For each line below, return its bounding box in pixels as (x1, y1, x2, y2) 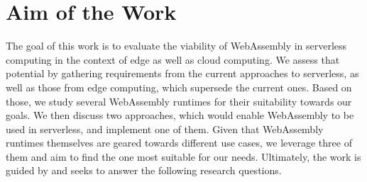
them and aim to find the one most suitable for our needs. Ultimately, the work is (6, 149, 361, 164)
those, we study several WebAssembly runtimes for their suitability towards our (6, 93, 352, 108)
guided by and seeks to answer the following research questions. (6, 163, 282, 178)
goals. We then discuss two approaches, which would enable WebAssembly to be (6, 108, 354, 123)
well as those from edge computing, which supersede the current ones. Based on (6, 79, 352, 94)
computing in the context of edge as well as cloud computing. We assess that (6, 52, 340, 67)
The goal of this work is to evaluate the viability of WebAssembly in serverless (6, 38, 347, 53)
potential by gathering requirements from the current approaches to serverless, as (6, 66, 359, 81)
